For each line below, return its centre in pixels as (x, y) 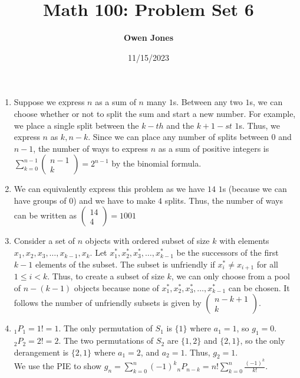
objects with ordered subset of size (147, 241)
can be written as (45, 215)
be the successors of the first (228, 252)
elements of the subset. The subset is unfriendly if (125, 264)
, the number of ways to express (91, 148)
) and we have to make (114, 200)
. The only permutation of (106, 328)
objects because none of (116, 287)
